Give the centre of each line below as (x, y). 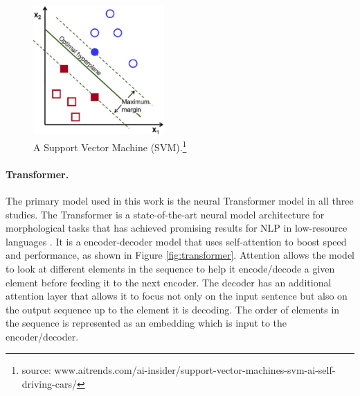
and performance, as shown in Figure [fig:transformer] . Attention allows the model (180, 255)
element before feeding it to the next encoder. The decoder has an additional (169, 282)
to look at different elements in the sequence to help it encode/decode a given (170, 268)
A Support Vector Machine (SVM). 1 (110, 146)
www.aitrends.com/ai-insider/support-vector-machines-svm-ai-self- (195, 370)
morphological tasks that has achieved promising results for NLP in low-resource (177, 228)
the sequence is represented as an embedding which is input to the (146, 323)
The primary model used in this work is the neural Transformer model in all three (180, 200)
